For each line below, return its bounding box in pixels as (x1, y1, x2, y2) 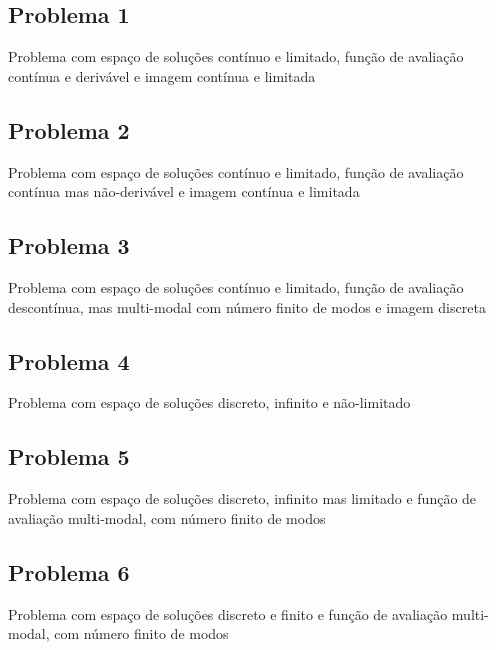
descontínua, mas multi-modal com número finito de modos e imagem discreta (8, 296, 486, 317)
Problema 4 (8, 345, 130, 376)
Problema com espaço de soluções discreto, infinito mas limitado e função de (8, 488, 477, 509)
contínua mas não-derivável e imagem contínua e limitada (8, 181, 360, 202)
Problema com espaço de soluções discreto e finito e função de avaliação (8, 603, 448, 624)
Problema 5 (8, 441, 130, 472)
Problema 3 (8, 230, 130, 261)
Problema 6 (8, 556, 130, 587)
